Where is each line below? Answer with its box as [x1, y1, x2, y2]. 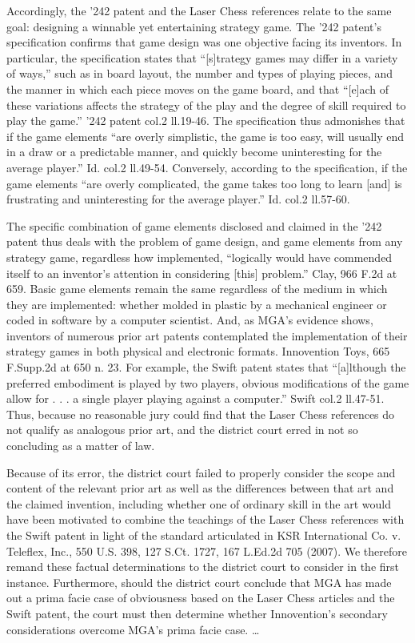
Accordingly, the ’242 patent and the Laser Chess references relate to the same [6, 2, 392, 18]
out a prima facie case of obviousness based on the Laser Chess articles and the [6, 589, 395, 606]
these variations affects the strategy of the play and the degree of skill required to [6, 96, 406, 113]
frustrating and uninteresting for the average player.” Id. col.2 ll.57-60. [6, 191, 350, 207]
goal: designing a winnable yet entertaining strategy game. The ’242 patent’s [6, 18, 381, 34]
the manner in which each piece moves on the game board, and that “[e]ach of [6, 80, 389, 97]
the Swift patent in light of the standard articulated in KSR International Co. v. [6, 527, 401, 543]
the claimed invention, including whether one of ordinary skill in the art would [6, 495, 391, 512]
